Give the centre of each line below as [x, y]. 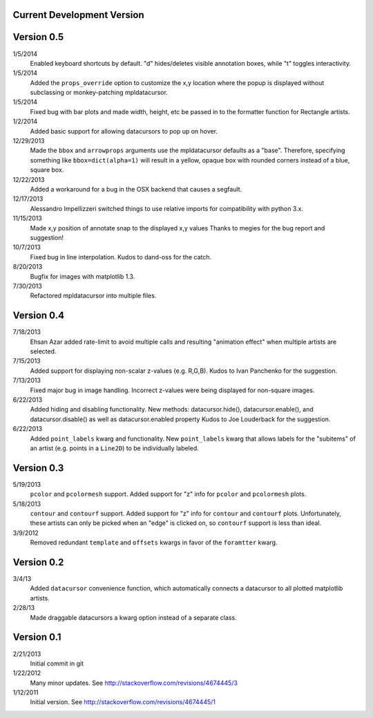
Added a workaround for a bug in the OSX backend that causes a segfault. [136, 189]
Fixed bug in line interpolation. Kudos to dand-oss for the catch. [121, 257]
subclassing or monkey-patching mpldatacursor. [99, 93]
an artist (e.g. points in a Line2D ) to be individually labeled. [115, 448]
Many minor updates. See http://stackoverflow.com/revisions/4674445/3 [134, 683]
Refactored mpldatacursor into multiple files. [93, 296]
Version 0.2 [38, 562]
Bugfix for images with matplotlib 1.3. [83, 276]
